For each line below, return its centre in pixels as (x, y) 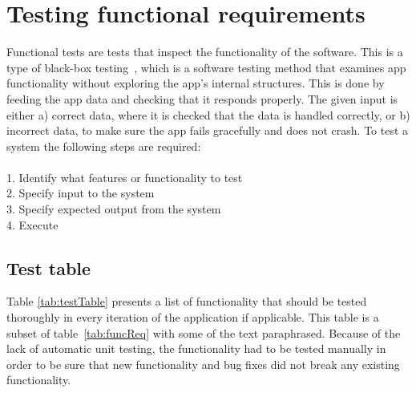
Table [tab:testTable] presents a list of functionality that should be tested (187, 301)
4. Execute (32, 224)
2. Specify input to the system (81, 193)
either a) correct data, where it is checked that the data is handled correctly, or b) (208, 114)
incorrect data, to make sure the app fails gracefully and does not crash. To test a (208, 130)
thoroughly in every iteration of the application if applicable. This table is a (193, 317)
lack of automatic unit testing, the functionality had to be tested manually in (196, 348)
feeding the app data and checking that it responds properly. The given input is (202, 98)
